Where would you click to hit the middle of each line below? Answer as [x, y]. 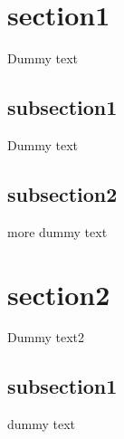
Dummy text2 [46, 337]
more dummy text [57, 231]
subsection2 [62, 193]
